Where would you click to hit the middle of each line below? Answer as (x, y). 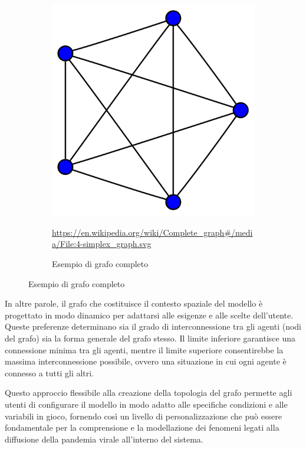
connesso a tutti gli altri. (50, 372)
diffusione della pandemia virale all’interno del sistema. (104, 439)
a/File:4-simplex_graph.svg (102, 244)
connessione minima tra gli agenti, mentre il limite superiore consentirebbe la (144, 349)
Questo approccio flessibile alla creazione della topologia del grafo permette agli (149, 393)
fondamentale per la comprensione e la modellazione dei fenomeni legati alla (142, 427)
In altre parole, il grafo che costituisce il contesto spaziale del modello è (134, 303)
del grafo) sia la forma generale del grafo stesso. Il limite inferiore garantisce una (150, 338)
